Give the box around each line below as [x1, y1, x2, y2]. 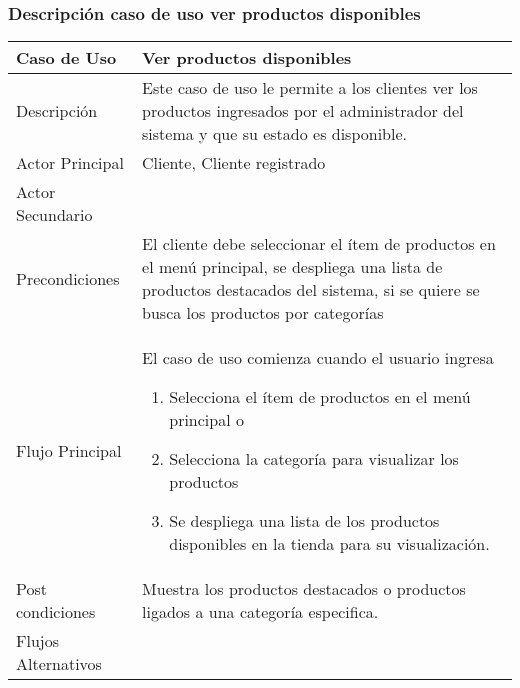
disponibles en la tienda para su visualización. [169, 532, 490, 556]
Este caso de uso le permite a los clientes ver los [142, 76, 478, 100]
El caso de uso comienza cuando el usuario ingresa [142, 346, 494, 370]
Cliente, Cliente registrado [142, 151, 326, 175]
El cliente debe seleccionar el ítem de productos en [142, 232, 496, 256]
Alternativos [16, 652, 102, 676]
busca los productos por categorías [142, 301, 384, 325]
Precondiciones [16, 266, 120, 290]
